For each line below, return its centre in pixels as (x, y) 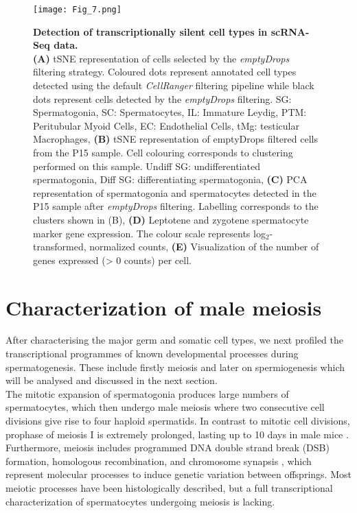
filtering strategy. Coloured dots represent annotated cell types (165, 72)
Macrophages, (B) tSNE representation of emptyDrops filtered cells (175, 139)
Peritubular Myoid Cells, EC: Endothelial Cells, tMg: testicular (166, 125)
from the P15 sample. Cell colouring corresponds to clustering (163, 152)
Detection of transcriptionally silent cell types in (150, 31)
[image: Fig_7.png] (77, 10)
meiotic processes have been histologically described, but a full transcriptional (169, 488)
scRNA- (290, 31)
